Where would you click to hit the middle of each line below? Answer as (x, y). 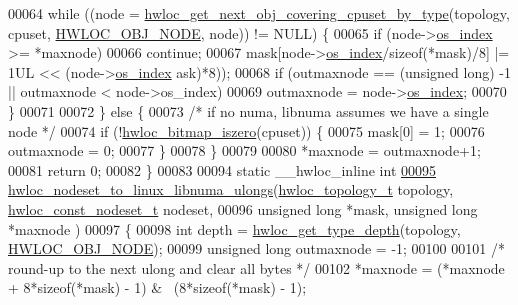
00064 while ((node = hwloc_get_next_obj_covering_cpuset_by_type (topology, (259, 13)
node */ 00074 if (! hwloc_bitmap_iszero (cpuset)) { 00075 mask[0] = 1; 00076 (246, 130)
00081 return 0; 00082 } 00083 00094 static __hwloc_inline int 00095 (222, 169)
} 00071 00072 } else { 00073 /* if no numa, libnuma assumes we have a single (248, 110)
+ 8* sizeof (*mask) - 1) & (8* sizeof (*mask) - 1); (157, 287)
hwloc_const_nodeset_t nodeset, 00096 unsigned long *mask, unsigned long (243, 208)
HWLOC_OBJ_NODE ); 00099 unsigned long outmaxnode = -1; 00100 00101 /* (256, 248)
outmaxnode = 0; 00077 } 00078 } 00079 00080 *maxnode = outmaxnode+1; (244, 150)
